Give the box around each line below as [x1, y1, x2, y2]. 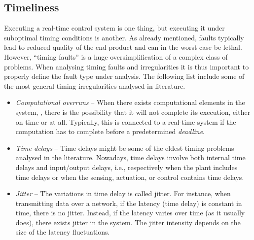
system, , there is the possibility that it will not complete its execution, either [15, 106, 251, 117]
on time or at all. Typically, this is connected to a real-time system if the [15, 116, 236, 127]
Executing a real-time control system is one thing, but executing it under [4, 23, 225, 33]
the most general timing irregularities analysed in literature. [4, 80, 185, 91]
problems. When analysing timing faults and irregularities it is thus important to [4, 61, 249, 71]
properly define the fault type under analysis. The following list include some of [4, 71, 245, 81]
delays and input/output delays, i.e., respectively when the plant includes [15, 162, 238, 172]
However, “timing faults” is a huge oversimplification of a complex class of [4, 51, 228, 62]
